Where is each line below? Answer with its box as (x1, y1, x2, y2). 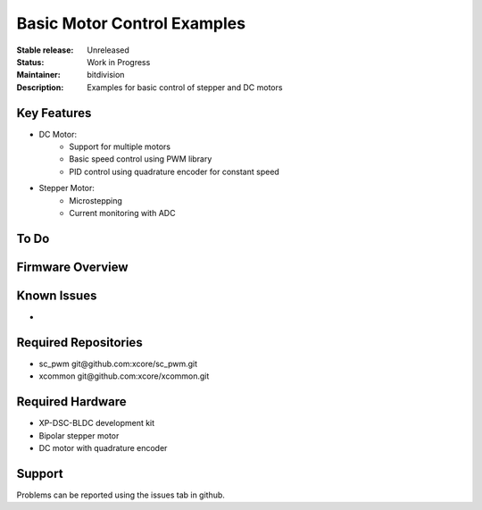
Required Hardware (16, 394, 127, 410)
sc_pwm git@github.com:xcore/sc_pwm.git (38, 358, 198, 369)
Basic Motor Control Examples (16, 13, 245, 33)
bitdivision (87, 70, 125, 80)
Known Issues (16, 288, 97, 303)
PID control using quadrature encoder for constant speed (69, 166, 280, 177)
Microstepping (69, 195, 122, 205)
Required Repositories (16, 335, 143, 350)
